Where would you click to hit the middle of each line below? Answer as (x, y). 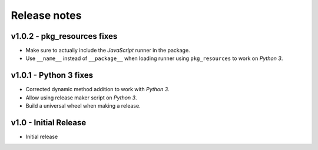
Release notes (46, 15)
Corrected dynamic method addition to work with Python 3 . (98, 89)
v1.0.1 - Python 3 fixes (52, 76)
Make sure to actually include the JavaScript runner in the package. (108, 51)
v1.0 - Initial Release (49, 123)
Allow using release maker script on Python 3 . (82, 98)
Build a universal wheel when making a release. (83, 106)
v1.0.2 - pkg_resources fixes (64, 36)
